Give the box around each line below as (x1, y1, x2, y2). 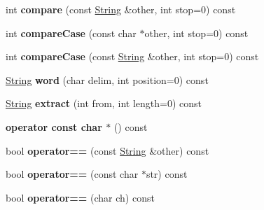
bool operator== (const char (6, 167, 139, 181)
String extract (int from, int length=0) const (6, 96, 202, 111)
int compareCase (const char (6, 25, 137, 40)
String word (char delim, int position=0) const (6, 72, 209, 87)
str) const (146, 167, 188, 181)
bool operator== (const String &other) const (6, 143, 209, 157)
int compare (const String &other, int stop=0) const (6, 2, 236, 16)
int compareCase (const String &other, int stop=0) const (6, 49, 259, 64)
